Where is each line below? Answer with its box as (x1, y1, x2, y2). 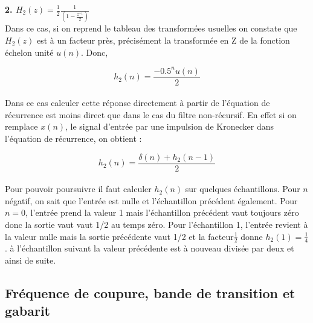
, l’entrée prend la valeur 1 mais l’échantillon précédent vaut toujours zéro (25, 206, 299, 219)
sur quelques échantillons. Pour (185, 182, 300, 195)
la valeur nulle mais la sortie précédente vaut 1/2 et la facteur (5, 230, 234, 242)
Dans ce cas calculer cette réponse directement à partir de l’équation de (5, 96, 270, 109)
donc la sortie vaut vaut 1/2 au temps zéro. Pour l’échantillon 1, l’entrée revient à (5, 218, 308, 231)
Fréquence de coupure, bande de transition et (5, 284, 295, 302)
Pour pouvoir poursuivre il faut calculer (5, 182, 152, 195)
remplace (5, 120, 38, 133)
